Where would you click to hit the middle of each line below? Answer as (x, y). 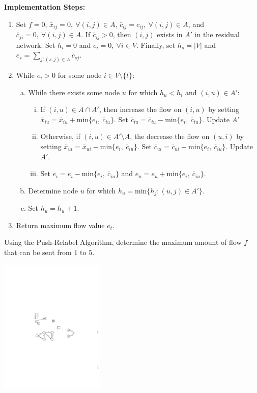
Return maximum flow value (60, 225)
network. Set (36, 45)
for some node (80, 75)
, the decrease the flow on (170, 136)
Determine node (53, 190)
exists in (170, 34)
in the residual (217, 34)
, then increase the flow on (140, 109)
